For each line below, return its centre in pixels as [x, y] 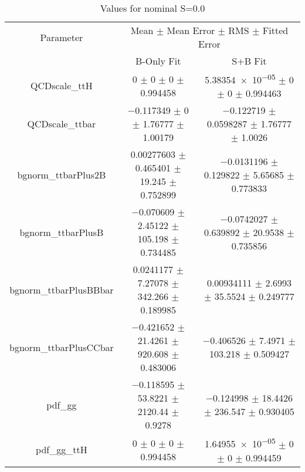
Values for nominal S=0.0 [152, 8]
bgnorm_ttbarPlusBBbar [62, 289]
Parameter [62, 37]
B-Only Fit [158, 61]
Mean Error [191, 30]
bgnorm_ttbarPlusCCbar [62, 347]
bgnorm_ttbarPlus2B [62, 174]
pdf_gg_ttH [62, 450]
